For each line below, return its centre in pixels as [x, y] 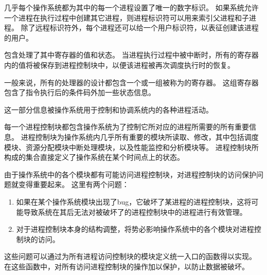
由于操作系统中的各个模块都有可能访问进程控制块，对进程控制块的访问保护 [130, 174]
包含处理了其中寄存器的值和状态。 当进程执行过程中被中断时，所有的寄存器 [131, 55]
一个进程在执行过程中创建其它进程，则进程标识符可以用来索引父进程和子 [127, 17]
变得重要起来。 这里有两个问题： [74, 184]
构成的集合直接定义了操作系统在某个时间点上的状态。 [94, 157]
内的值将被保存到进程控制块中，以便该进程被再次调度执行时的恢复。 [119, 65]
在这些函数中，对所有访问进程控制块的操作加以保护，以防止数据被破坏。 [127, 266]
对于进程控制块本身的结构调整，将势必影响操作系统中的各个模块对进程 [135, 229]
